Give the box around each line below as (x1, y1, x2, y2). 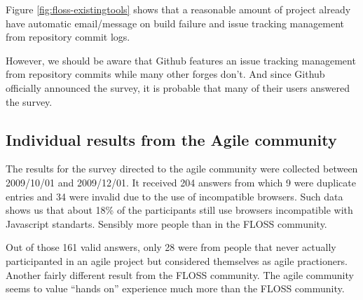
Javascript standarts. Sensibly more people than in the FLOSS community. (6, 216, 327, 231)
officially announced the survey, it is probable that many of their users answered (6, 80, 350, 95)
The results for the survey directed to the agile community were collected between (6, 161, 358, 176)
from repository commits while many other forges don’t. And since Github (6, 67, 325, 81)
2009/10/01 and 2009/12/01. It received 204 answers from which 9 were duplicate (6, 175, 356, 189)
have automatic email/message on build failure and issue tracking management (6, 15, 344, 30)
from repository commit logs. (6, 29, 130, 44)
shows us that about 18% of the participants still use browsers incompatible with (6, 203, 353, 217)
